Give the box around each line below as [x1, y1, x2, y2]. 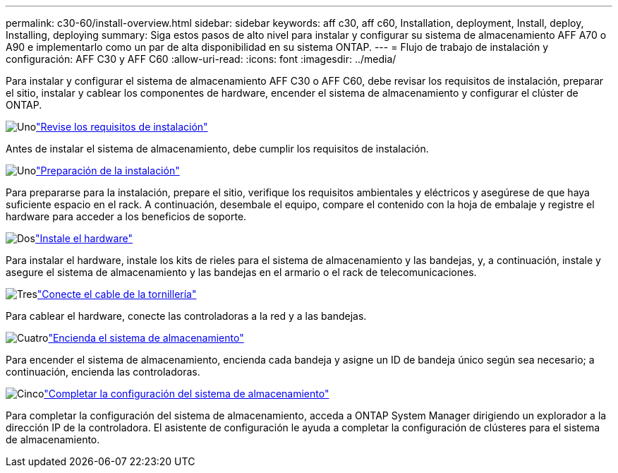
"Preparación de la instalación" [36, 164, 180, 176]
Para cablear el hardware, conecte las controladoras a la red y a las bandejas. [6, 310, 367, 322]
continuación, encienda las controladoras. [6, 366, 200, 378]
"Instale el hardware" [35, 232, 133, 244]
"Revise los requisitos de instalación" [36, 121, 208, 133]
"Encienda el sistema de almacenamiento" [48, 332, 244, 344]
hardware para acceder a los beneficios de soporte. [6, 210, 247, 222]
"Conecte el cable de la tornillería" [37, 288, 197, 300]
